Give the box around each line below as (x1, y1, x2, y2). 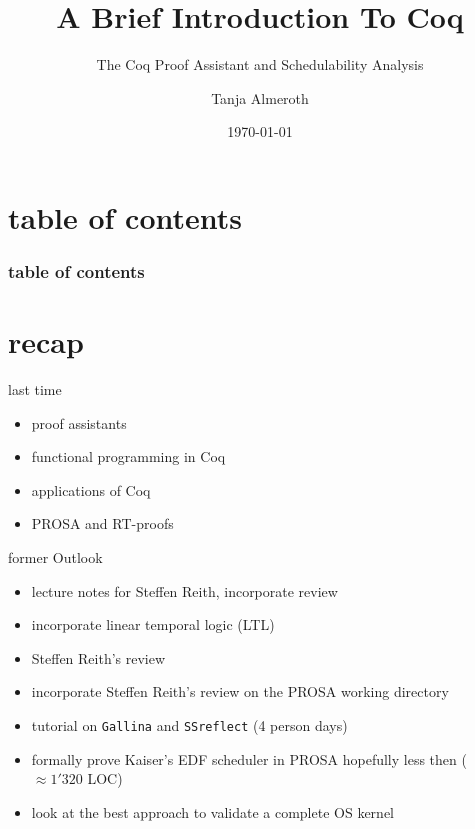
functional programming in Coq (31, 446, 226, 467)
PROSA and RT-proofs (31, 513, 174, 534)
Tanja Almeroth (211, 87, 309, 108)
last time (8, 379, 62, 400)
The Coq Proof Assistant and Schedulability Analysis (96, 54, 424, 75)
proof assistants (31, 412, 127, 433)
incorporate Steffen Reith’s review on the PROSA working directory (31, 681, 449, 702)
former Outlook (8, 547, 103, 568)
